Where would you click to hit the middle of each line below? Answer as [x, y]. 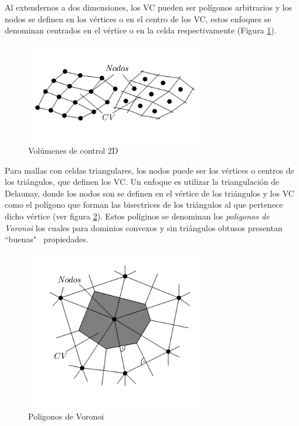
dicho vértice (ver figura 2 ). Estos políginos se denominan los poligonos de [137, 216]
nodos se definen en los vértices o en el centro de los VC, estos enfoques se [138, 18]
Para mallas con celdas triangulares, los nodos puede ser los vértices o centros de [149, 170]
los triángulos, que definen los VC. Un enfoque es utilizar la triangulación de [142, 182]
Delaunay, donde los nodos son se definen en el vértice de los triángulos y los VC [149, 193]
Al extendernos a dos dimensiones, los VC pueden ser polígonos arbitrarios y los [149, 7]
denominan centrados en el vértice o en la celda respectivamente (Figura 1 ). [141, 30]
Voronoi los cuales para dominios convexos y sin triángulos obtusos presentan [144, 227]
